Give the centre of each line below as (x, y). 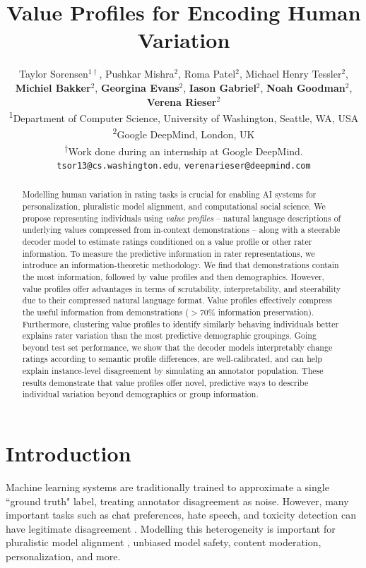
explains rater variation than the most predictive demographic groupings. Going (169, 336)
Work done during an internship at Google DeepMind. (185, 151)
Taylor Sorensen (54, 74)
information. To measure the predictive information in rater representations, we (169, 253)
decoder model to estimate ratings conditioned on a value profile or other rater (167, 241)
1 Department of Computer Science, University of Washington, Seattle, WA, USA (184, 117)
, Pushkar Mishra (137, 74)
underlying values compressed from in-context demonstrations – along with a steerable (181, 230)
